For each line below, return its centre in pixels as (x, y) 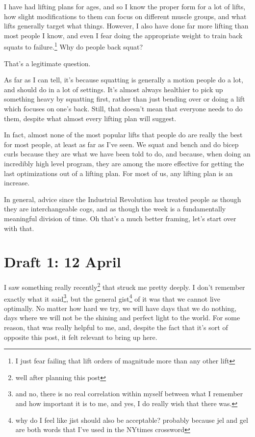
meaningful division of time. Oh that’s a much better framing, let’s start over (120, 218)
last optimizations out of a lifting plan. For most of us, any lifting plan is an (118, 173)
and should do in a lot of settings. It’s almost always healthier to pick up (114, 89)
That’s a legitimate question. (47, 63)
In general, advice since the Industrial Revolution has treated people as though (123, 199)
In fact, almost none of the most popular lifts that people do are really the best (123, 135)
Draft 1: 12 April (63, 262)
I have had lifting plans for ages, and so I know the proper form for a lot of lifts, (125, 6)
